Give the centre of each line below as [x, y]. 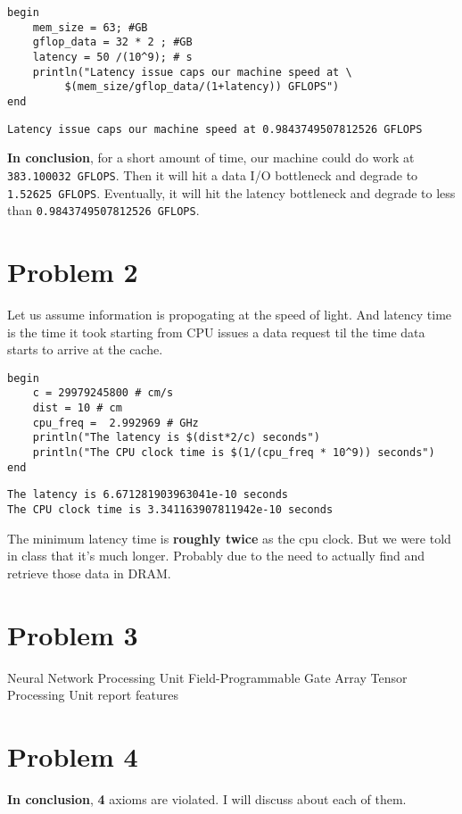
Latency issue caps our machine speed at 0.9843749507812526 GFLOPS [215, 129]
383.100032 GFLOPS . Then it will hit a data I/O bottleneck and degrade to [213, 174]
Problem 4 [73, 756]
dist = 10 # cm [77, 408]
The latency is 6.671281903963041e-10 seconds [148, 495]
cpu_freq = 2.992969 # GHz [115, 423]
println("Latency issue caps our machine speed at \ [192, 72]
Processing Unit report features [93, 695]
